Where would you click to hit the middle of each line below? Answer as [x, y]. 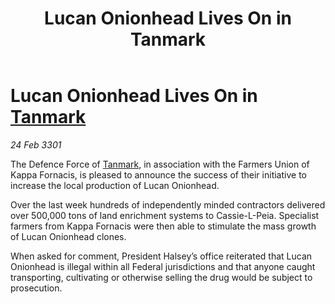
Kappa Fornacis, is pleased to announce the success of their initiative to [158, 174]
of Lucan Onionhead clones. [68, 236]
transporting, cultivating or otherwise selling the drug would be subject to [161, 277]
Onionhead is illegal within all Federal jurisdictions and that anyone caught [163, 266]
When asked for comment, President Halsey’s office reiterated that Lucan [161, 256]
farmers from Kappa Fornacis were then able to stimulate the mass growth [163, 226]
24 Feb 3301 [36, 144]
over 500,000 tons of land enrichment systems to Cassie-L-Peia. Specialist [165, 215]
